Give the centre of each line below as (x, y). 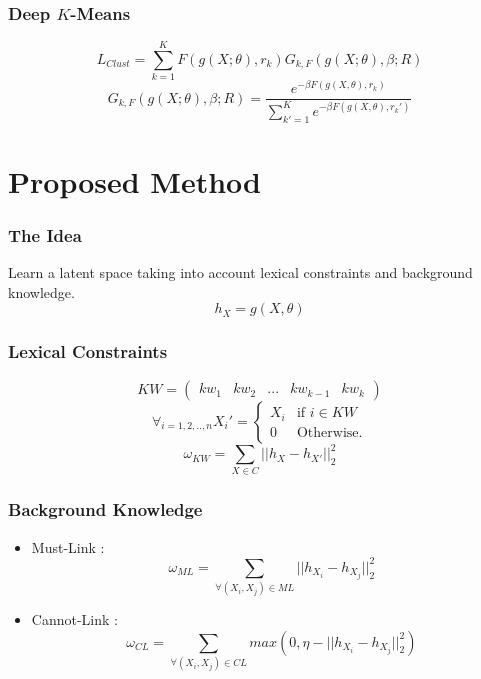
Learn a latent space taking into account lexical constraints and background (240, 272)
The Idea (45, 234)
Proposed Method (134, 180)
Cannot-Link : (74, 619)
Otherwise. (329, 432)
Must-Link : (68, 546)
